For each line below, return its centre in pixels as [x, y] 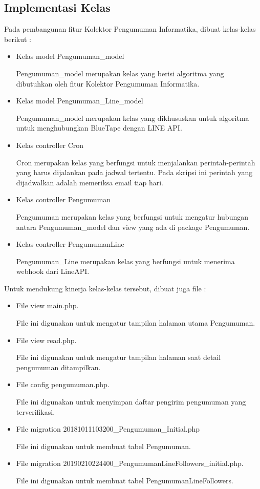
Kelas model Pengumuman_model [70, 56]
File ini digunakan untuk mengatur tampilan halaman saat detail [118, 357]
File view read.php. [46, 340]
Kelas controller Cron [50, 145]
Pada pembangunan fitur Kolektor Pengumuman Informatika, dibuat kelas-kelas [130, 29]
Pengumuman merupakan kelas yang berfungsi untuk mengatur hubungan [132, 216]
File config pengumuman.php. [63, 384]
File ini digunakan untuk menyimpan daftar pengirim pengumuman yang [131, 402]
